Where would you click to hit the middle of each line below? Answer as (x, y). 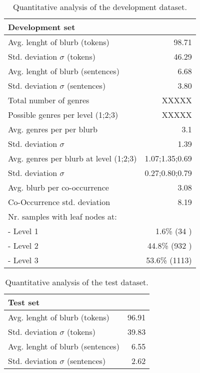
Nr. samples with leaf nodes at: (62, 216)
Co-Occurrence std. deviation (59, 202)
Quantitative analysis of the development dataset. (100, 7)
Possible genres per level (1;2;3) (63, 115)
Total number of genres (49, 100)
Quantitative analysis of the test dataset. (77, 282)
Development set (42, 27)
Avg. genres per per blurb (53, 129)
